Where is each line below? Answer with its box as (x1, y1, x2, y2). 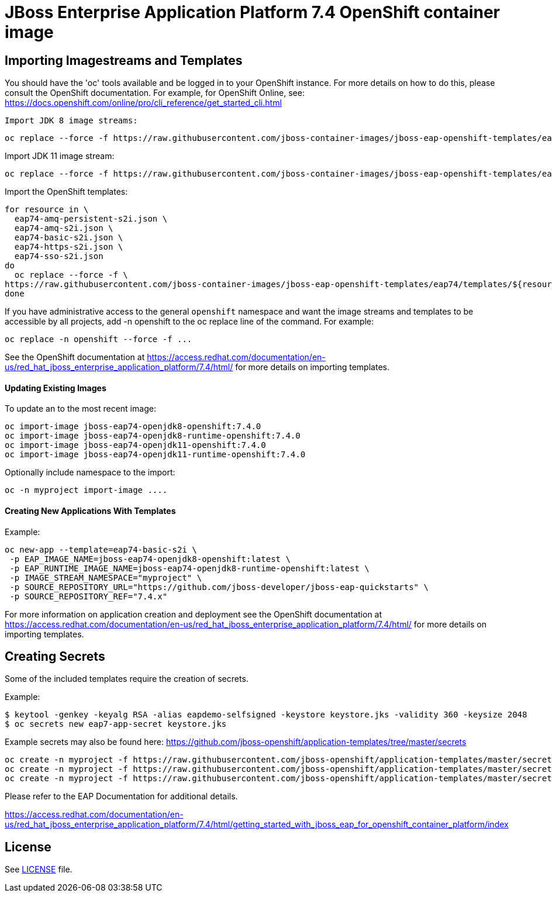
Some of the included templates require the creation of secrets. (5, 674, 249, 684)
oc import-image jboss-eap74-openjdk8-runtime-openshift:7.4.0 (5, 431, 301, 441)
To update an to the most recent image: (5, 403, 156, 414)
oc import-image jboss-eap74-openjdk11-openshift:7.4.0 (5, 440, 266, 450)
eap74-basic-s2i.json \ (14, 233, 123, 243)
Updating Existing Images (5, 382, 106, 393)
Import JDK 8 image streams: (5, 116, 138, 126)
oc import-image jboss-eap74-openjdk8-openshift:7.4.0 (5, 422, 261, 432)
